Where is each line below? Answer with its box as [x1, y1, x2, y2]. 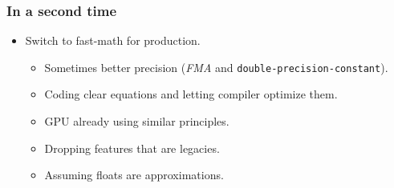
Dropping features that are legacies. [44, 139, 220, 156]
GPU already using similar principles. [44, 113, 229, 130]
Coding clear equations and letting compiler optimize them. [44, 86, 338, 102]
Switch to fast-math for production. [25, 32, 201, 49]
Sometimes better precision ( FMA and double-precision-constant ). [44, 58, 388, 75]
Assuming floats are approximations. [44, 166, 224, 183]
